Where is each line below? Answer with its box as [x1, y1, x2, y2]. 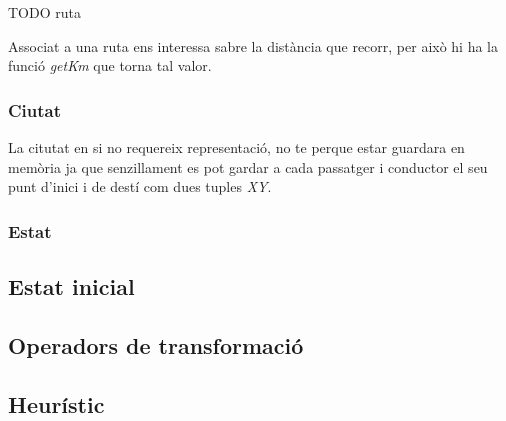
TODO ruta [8, 2, 81, 22]
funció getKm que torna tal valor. [8, 55, 212, 76]
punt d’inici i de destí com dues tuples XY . [8, 176, 272, 197]
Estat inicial [8, 271, 135, 302]
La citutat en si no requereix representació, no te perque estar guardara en [8, 137, 465, 157]
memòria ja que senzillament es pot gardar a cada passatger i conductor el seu [8, 156, 488, 177]
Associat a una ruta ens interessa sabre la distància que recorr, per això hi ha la [8, 35, 499, 56]
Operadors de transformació [8, 329, 304, 360]
